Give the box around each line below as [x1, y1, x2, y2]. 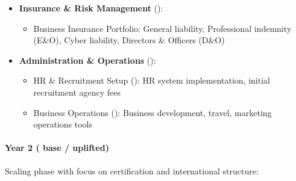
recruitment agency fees [33, 85, 121, 98]
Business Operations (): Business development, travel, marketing [33, 106, 272, 118]
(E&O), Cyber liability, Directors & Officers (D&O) [33, 34, 225, 46]
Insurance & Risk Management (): [19, 2, 163, 14]
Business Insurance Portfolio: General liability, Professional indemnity [33, 22, 292, 34]
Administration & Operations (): [19, 54, 156, 66]
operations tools [33, 118, 93, 130]
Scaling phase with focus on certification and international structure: [5, 164, 259, 177]
